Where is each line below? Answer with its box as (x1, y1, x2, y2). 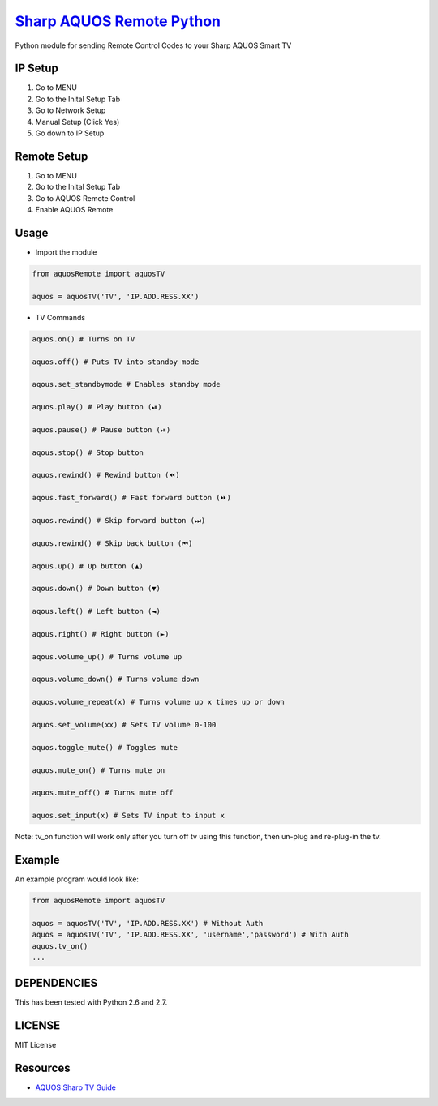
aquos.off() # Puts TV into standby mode (32, 357, 200, 367)
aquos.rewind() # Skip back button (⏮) (32, 538, 193, 547)
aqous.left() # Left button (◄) (32, 607, 161, 616)
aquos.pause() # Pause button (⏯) (32, 425, 171, 434)
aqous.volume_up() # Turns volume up (32, 652, 182, 661)
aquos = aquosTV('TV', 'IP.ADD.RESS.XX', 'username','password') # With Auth (32, 930, 349, 940)
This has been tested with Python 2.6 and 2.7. (15, 997, 168, 1007)
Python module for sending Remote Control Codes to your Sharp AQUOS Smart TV (15, 41, 292, 50)
